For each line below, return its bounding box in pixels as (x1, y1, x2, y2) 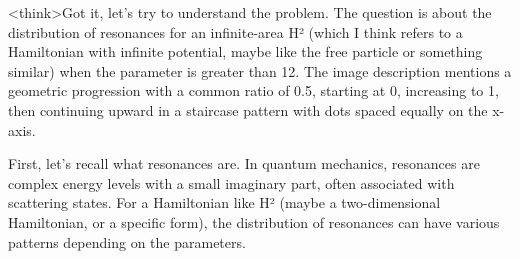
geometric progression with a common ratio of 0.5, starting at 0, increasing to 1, (8, 80, 499, 101)
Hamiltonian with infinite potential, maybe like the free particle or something (8, 41, 483, 62)
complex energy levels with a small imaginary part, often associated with (8, 172, 455, 193)
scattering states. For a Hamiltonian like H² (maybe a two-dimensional (8, 192, 441, 213)
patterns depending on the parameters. (8, 231, 246, 252)
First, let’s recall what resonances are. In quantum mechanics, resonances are (8, 153, 480, 174)
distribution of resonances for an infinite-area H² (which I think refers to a (8, 21, 463, 42)
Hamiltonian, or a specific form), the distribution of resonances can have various (8, 211, 500, 232)
